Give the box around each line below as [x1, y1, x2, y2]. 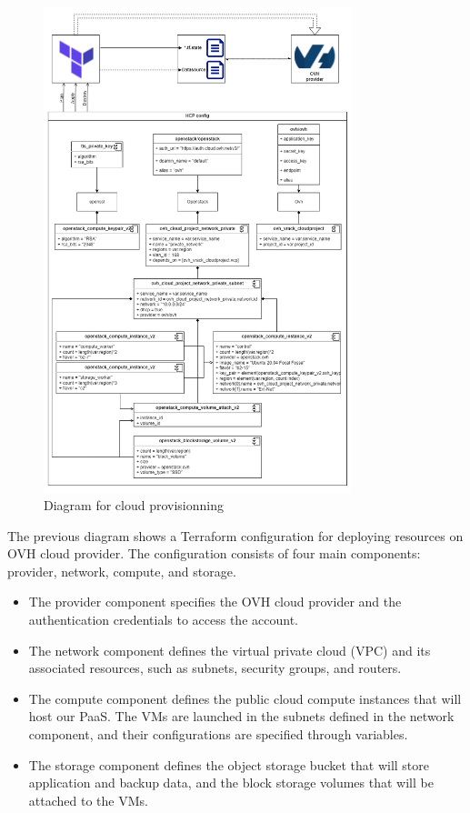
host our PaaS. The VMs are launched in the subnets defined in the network [28, 707, 455, 726]
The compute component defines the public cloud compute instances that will [28, 688, 462, 708]
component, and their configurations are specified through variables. [28, 725, 408, 744]
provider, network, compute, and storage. [7, 561, 236, 580]
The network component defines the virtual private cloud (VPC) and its [28, 640, 431, 659]
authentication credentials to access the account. [28, 610, 298, 629]
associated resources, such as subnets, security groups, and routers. [28, 658, 402, 677]
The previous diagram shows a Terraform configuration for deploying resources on [7, 526, 464, 545]
